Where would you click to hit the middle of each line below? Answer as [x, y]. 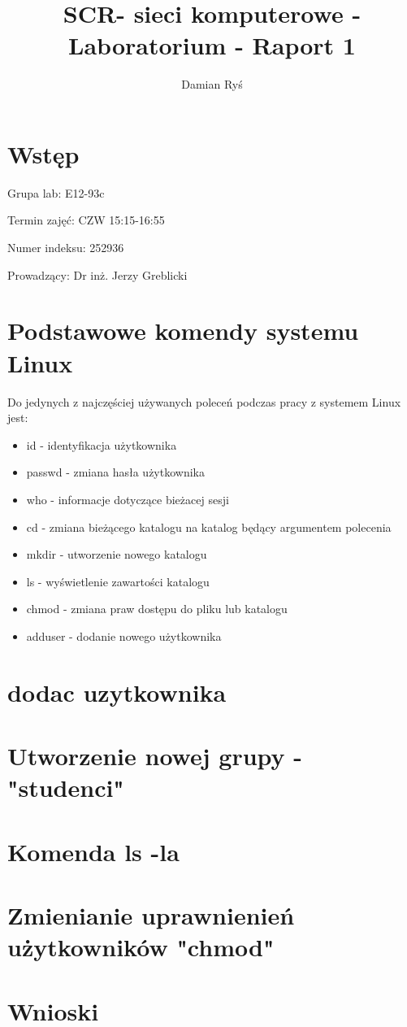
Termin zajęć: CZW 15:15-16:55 [86, 220]
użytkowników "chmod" [141, 947]
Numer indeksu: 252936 [66, 248]
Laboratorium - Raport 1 [212, 45]
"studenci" [66, 788]
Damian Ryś [212, 84]
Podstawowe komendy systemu [183, 331]
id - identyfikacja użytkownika [102, 444]
